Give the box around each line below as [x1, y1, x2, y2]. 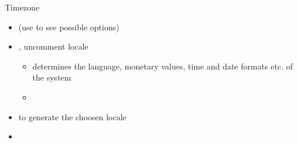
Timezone [5, 1, 40, 13]
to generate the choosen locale [18, 110, 126, 123]
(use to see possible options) [18, 20, 119, 33]
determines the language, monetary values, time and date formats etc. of [32, 60, 293, 72]
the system [32, 71, 71, 83]
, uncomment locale [18, 40, 88, 53]
